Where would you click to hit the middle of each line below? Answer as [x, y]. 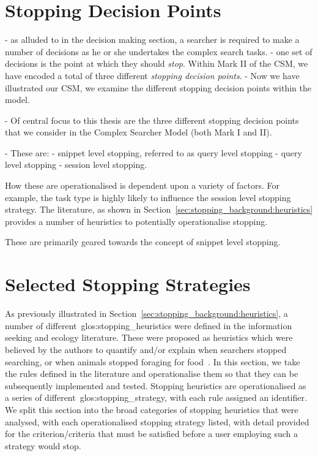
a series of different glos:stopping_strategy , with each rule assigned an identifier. [156, 397]
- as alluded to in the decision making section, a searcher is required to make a [152, 40]
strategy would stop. [43, 445]
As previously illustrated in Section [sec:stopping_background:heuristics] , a [146, 313]
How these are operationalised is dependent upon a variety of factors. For [142, 185]
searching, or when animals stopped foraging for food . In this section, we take [153, 361]
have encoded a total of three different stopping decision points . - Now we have [152, 75]
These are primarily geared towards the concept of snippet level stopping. [143, 242]
